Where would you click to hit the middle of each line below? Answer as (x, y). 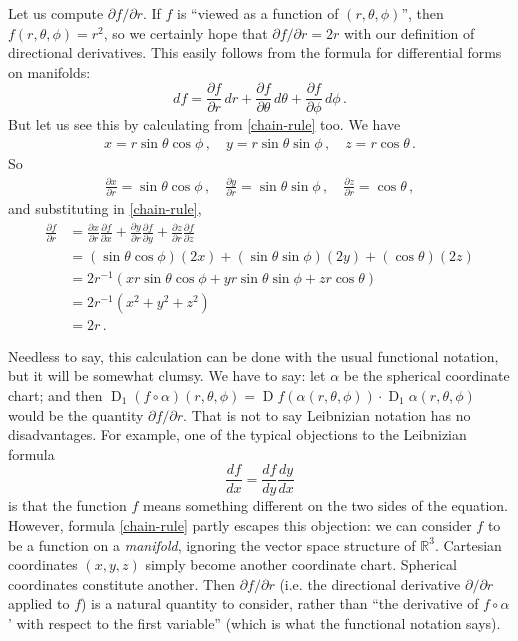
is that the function (67, 505)
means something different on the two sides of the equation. (325, 505)
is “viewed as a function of (257, 13)
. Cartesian (468, 544)
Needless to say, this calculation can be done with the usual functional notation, (253, 355)
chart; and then (55, 394)
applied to (39, 603)
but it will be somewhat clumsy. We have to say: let (167, 375)
